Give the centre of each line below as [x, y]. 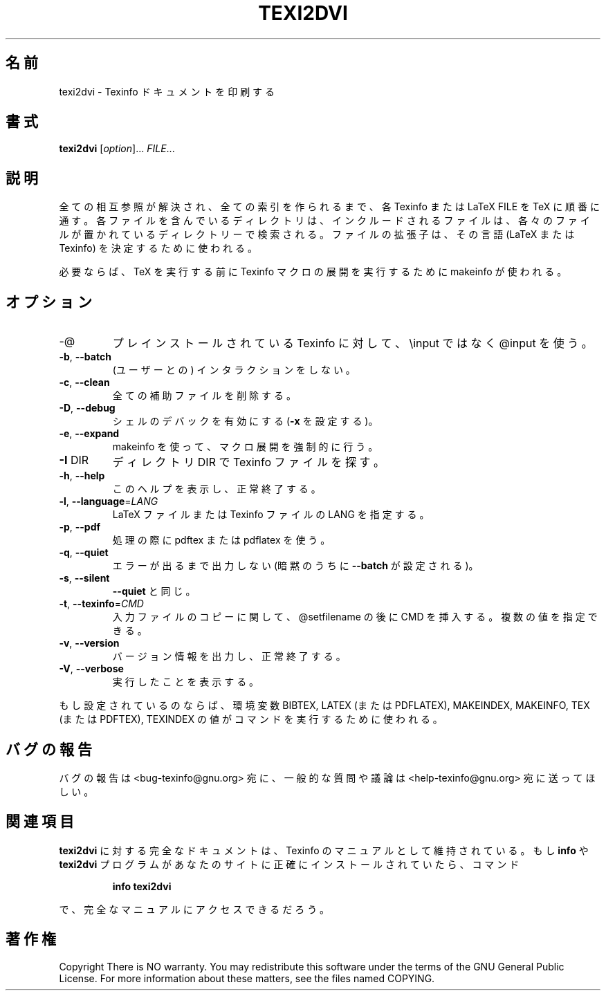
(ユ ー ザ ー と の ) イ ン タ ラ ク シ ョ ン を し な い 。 [234, 370]
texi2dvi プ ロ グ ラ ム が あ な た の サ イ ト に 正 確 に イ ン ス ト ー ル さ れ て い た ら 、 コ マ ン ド [289, 864]
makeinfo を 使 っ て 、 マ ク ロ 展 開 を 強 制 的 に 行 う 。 [245, 447]
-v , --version [89, 643]
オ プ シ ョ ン [49, 302]
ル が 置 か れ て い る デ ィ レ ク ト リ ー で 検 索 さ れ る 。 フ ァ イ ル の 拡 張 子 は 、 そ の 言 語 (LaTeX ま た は [317, 234]
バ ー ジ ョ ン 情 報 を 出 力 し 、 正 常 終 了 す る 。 [229, 656]
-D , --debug [87, 408]
